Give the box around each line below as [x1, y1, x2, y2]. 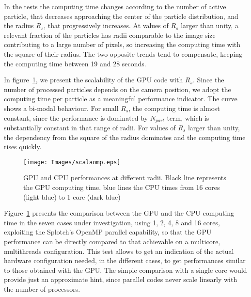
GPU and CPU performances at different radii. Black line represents [23, 172, 226, 183]
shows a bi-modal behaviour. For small [4, 103, 119, 113]
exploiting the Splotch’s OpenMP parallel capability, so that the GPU [4, 227, 212, 237]
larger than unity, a [181, 20, 238, 31]
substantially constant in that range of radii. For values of [4, 122, 176, 132]
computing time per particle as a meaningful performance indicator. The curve [4, 94, 237, 104]
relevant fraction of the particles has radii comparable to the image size [4, 30, 216, 40]
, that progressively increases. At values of [44, 20, 169, 31]
